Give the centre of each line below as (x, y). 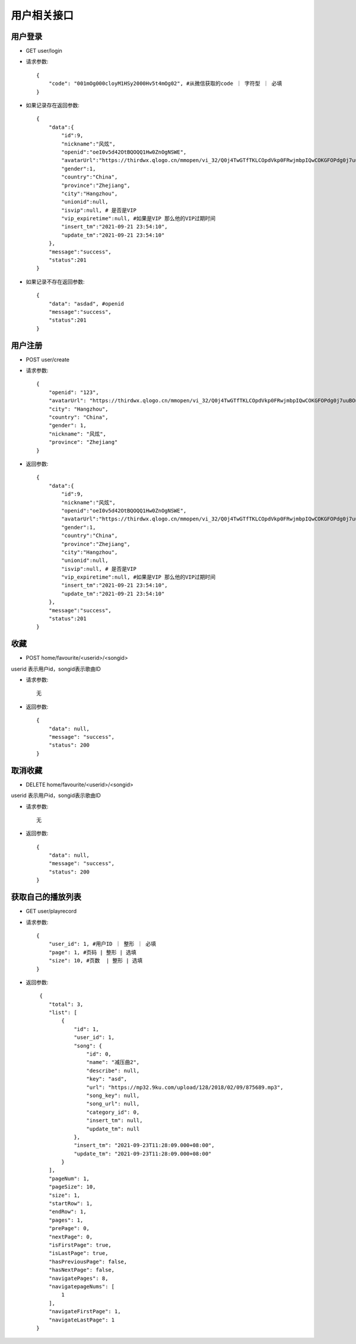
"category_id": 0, (113, 1112)
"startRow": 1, (71, 1204)
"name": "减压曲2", (113, 1062)
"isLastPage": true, (78, 1253)
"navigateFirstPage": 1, (85, 1312)
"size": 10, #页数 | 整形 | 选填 (96, 961)
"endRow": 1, (67, 1212)
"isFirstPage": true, (80, 1245)
